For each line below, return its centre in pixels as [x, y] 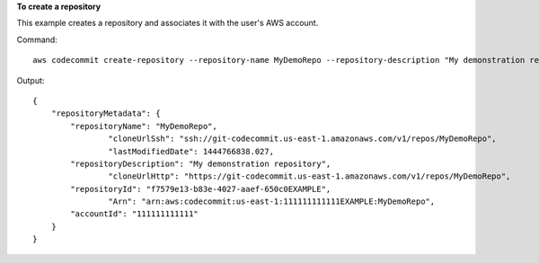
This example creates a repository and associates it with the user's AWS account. [168, 23]
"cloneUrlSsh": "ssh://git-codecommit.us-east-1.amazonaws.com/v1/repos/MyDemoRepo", [303, 139]
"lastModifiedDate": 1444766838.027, [191, 151]
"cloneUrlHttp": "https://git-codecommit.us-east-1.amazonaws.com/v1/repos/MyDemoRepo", [309, 176]
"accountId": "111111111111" [135, 214]
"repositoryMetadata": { [106, 114]
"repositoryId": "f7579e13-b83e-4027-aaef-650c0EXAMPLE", [201, 189]
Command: [37, 39]
